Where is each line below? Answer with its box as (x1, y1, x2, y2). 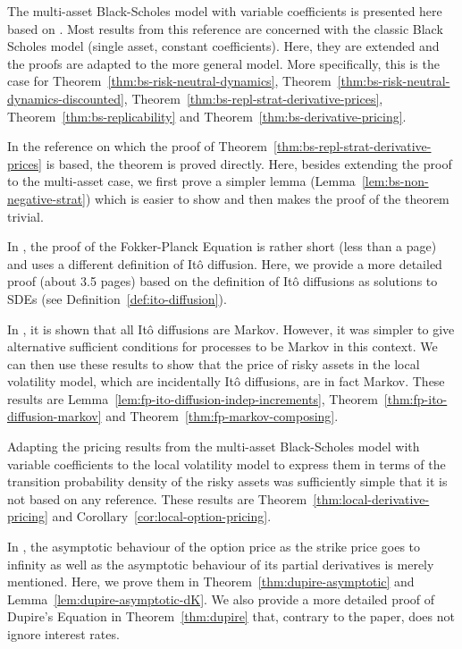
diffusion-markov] (7, 407, 102, 426)
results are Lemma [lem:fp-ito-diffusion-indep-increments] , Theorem (7, 389, 378, 408)
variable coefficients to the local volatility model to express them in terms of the (7, 454, 446, 473)
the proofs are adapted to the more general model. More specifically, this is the (7, 54, 440, 72)
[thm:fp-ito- (383, 389, 448, 408)
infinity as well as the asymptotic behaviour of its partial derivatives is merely (7, 554, 434, 573)
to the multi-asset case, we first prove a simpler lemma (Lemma (7, 172, 356, 190)
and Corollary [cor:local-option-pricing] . (52, 507, 272, 526)
